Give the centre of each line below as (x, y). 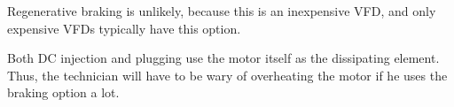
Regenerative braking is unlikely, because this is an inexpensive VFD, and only (222, 11)
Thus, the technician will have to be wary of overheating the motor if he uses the (227, 75)
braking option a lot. (63, 92)
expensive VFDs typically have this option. (124, 28)
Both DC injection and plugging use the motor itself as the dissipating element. (223, 58)
